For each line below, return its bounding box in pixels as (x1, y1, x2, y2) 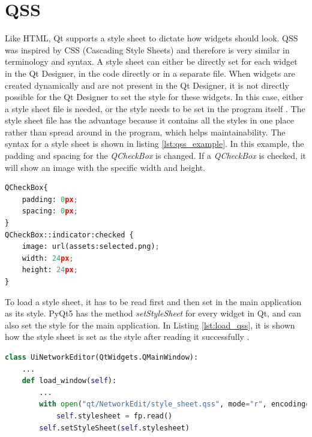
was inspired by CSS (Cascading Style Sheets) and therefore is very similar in (5, 43, 290, 56)
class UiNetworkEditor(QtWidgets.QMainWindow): (5, 352, 199, 361)
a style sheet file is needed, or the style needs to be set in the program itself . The (5, 102, 305, 114)
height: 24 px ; (22, 266, 78, 275)
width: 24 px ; (22, 254, 74, 263)
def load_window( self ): (22, 376, 117, 385)
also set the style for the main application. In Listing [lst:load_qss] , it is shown (5, 318, 295, 331)
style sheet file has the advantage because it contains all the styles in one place (5, 114, 294, 126)
